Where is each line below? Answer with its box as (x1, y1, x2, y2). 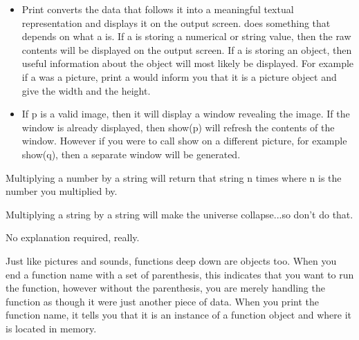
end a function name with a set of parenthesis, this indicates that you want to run (6, 267, 354, 281)
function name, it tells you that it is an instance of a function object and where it (6, 308, 352, 322)
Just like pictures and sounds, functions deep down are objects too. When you (6, 253, 337, 267)
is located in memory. (6, 321, 97, 335)
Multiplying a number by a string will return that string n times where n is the (6, 170, 342, 185)
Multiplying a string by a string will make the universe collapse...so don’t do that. (6, 207, 353, 221)
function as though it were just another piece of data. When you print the (6, 294, 319, 308)
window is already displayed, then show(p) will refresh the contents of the (21, 120, 335, 134)
